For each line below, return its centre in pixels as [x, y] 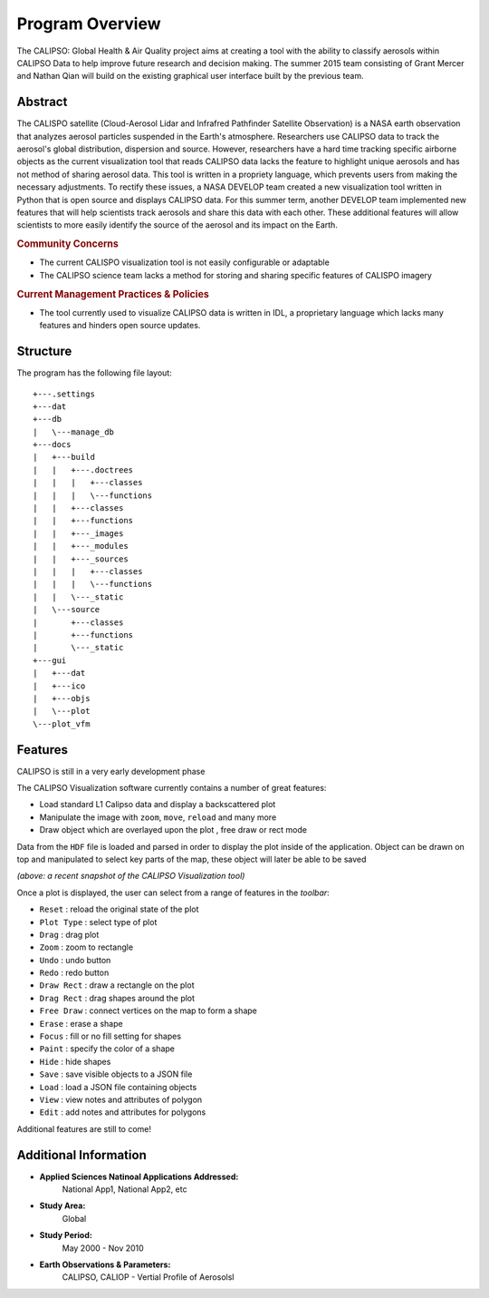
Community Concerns [68, 244]
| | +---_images [78, 533]
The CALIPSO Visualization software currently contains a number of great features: [172, 787]
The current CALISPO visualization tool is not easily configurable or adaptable [184, 262]
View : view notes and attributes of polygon [121, 1099]
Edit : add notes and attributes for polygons [123, 1112]
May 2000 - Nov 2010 [103, 1248]
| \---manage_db [74, 432]
